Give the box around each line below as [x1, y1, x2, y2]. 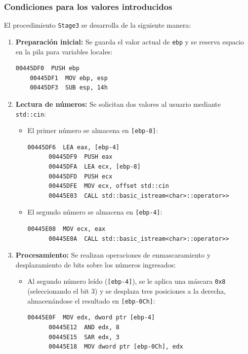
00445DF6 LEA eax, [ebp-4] [27, 143, 120, 151]
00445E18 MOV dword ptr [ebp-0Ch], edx [48, 343, 183, 351]
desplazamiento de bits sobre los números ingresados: [15, 259, 176, 269]
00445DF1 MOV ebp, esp [30, 74, 108, 82]
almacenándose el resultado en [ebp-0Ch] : [27, 295, 155, 306]
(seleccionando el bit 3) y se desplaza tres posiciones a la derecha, [27, 286, 226, 296]
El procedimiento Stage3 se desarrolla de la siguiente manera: [4, 20, 191, 30]
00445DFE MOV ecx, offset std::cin [48, 182, 169, 190]
